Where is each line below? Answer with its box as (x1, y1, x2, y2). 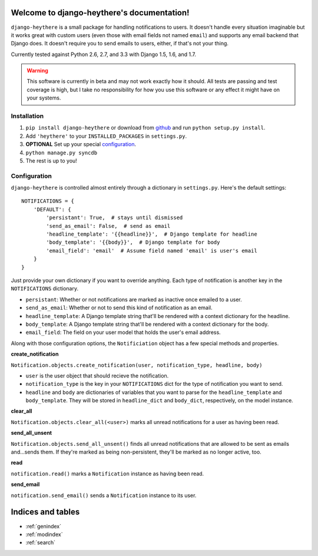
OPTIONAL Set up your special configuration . (25, 141, 137, 148)
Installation (11, 112, 44, 120)
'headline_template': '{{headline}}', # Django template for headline (46, 231, 257, 238)
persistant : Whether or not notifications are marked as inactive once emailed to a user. (25, 296, 243, 303)
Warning (26, 67, 48, 74)
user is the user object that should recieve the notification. (25, 372, 169, 379)
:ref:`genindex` (25, 522, 62, 529)
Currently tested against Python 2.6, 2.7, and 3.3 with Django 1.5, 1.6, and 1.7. (11, 51, 197, 58)
